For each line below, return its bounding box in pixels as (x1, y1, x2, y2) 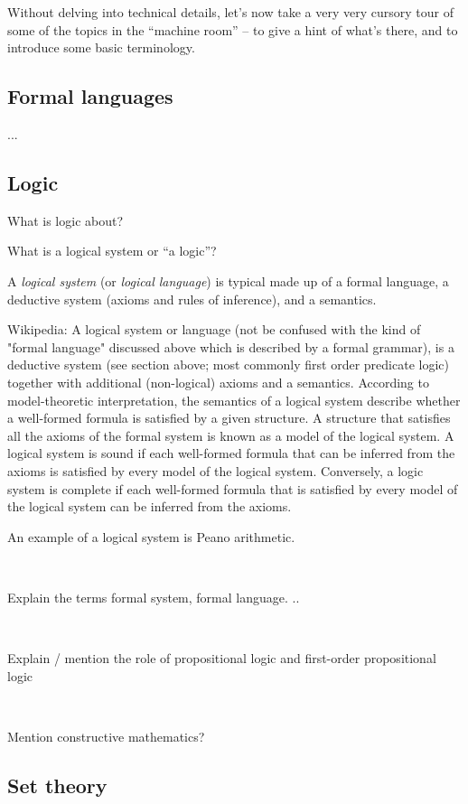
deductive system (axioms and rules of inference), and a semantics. (7, 289, 377, 308)
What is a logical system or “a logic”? (7, 241, 217, 260)
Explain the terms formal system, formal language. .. (7, 587, 300, 606)
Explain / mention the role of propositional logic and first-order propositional (7, 649, 436, 668)
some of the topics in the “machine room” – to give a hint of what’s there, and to (7, 20, 458, 39)
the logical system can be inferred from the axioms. (7, 497, 292, 516)
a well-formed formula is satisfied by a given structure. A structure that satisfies (7, 408, 451, 427)
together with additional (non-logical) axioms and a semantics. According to (7, 372, 429, 391)
